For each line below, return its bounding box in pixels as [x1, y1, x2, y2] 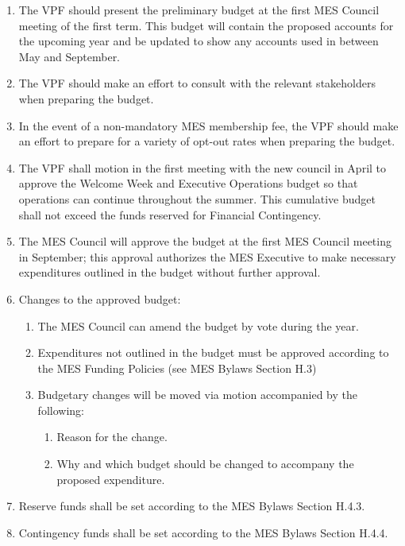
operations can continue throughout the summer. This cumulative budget [18, 190, 376, 207]
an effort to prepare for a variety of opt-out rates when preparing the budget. [18, 133, 395, 149]
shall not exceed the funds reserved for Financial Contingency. [18, 206, 322, 223]
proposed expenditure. [56, 470, 165, 487]
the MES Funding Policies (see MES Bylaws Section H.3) [37, 359, 317, 376]
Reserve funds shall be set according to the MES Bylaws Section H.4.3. [18, 498, 365, 514]
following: [37, 401, 84, 418]
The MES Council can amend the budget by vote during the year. [37, 317, 359, 334]
